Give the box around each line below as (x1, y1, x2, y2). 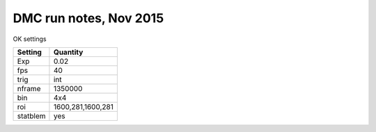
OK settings (13, 35, 47, 43)
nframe (17, 83, 41, 93)
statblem (17, 111, 46, 121)
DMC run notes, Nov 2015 (13, 10, 164, 26)
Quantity (53, 47, 84, 57)
